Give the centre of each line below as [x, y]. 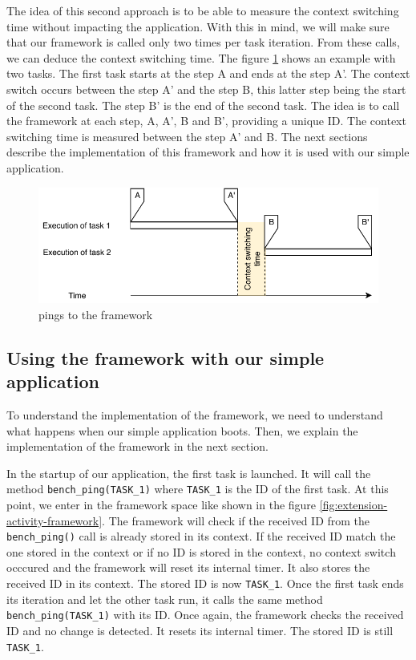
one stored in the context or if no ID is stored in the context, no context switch [201, 551]
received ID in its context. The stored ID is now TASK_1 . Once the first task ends [205, 583]
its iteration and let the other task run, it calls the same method [165, 599]
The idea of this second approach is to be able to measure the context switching [203, 10]
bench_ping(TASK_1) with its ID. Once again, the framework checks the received [205, 615]
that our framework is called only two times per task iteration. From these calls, [203, 42]
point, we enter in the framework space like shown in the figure [162, 505]
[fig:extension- [353, 505]
